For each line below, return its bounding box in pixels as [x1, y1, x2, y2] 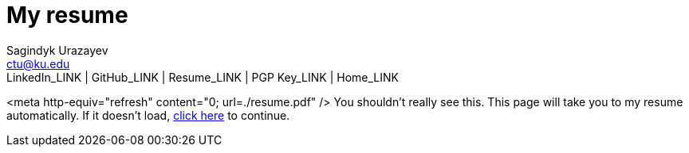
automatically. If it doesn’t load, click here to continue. [6, 108, 290, 122]
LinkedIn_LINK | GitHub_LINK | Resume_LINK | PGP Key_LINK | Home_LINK [6, 70, 399, 84]
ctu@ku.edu [6, 56, 70, 71]
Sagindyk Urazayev [6, 43, 108, 57]
